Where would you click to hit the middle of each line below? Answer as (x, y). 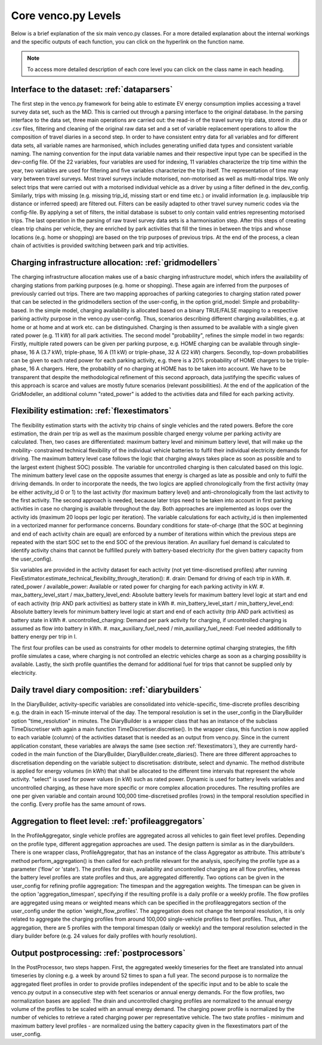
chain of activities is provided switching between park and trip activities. (100, 245)
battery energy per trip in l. (44, 637)
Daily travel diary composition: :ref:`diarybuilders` (106, 690)
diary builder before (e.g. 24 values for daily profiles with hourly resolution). (104, 936)
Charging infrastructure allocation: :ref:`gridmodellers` (116, 263)
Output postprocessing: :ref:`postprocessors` (98, 953)
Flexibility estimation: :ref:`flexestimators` (92, 411)
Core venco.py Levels (66, 16)
